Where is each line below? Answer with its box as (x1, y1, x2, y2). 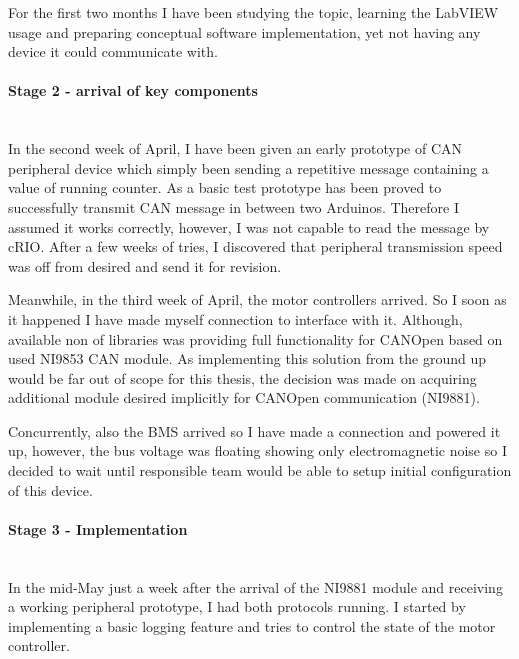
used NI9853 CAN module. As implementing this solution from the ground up (8, 348, 486, 369)
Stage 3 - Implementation (8, 518, 188, 539)
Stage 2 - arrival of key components (8, 80, 258, 101)
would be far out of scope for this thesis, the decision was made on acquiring (8, 367, 477, 388)
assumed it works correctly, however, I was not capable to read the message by (8, 216, 490, 237)
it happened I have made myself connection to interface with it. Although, (8, 308, 463, 329)
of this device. (8, 479, 93, 500)
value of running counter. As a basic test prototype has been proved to (8, 177, 442, 198)
